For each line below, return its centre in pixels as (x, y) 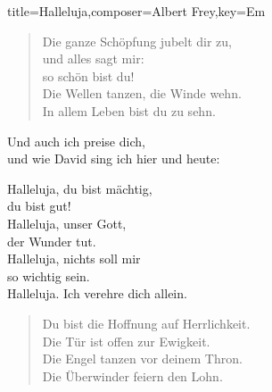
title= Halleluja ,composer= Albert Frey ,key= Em (136, 11)
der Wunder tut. (52, 241)
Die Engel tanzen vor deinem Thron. (142, 359)
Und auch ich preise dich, (76, 141)
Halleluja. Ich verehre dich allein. (97, 293)
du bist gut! (39, 206)
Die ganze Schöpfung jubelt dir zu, (137, 41)
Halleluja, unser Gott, (67, 223)
